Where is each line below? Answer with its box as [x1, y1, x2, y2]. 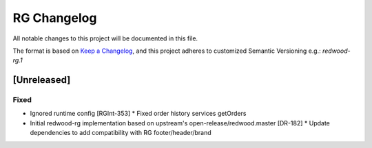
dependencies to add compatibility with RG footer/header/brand [30, 129, 211, 137]
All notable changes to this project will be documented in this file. [12, 34, 198, 42]
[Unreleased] [12, 74, 71, 86]
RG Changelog [12, 10, 97, 25]
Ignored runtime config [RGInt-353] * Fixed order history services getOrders [30, 110, 247, 118]
